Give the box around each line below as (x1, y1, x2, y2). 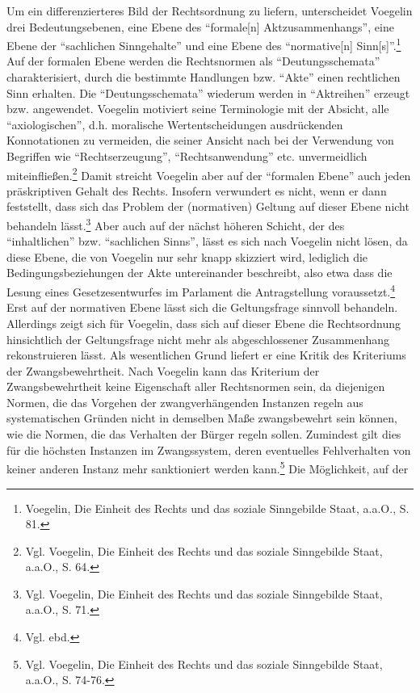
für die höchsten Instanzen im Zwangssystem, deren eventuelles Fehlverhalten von (6, 441, 411, 458)
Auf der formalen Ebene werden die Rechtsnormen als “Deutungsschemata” (6, 52, 380, 69)
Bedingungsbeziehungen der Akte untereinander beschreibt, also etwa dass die (6, 264, 393, 281)
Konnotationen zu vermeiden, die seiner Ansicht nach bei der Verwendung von (6, 132, 394, 149)
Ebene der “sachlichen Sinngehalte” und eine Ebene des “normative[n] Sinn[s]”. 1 (6, 35, 401, 53)
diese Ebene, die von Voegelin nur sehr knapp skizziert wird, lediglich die (6, 248, 368, 265)
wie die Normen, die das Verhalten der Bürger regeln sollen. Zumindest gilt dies (6, 426, 401, 443)
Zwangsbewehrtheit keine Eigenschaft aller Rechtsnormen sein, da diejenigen (6, 378, 385, 395)
